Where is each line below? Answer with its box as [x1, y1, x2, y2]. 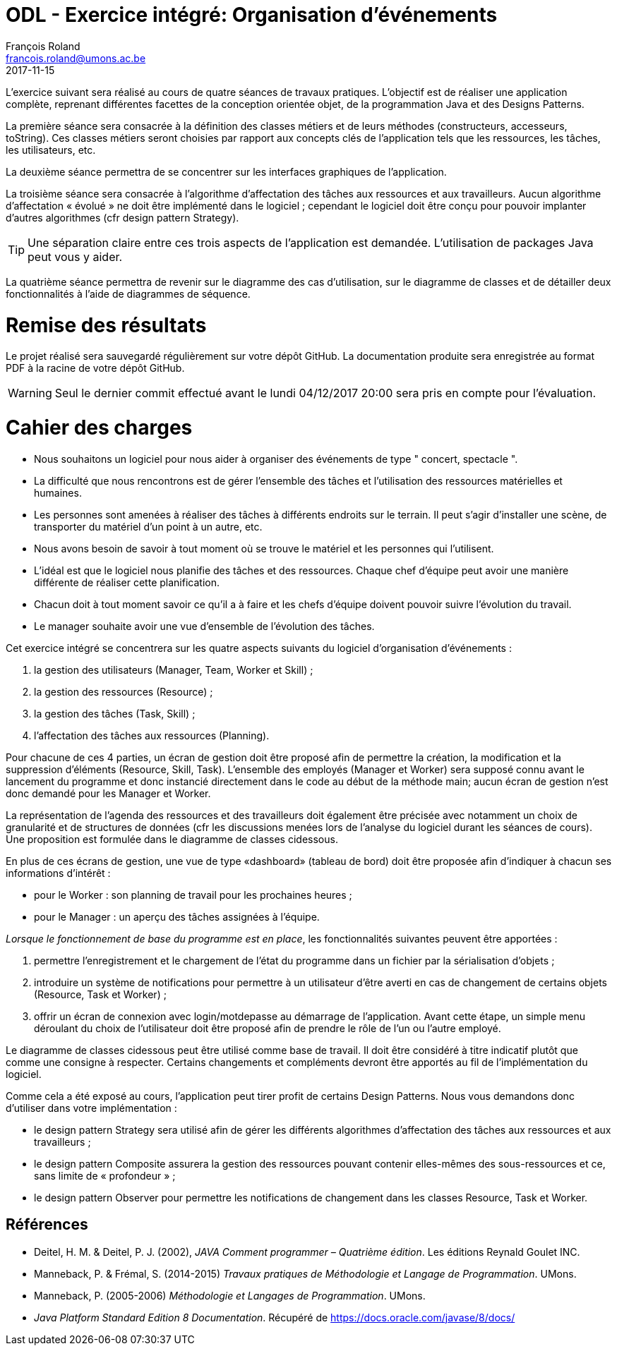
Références [6, 1216, 88, 1234]
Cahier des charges [6, 416, 193, 440]
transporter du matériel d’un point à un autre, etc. [34, 520, 263, 533]
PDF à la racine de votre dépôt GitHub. [6, 362, 185, 375]
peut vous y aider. [28, 249, 123, 264]
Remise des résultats [6, 313, 207, 337]
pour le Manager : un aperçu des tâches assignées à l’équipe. [34, 910, 320, 923]
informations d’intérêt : [6, 866, 111, 879]
